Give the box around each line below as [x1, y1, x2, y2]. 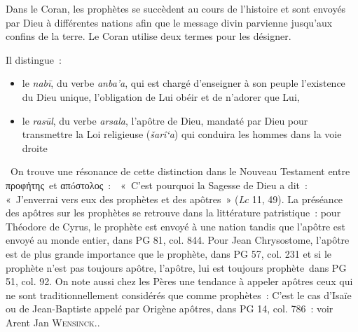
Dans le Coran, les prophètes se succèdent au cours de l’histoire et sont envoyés [6, 1, 346, 15]
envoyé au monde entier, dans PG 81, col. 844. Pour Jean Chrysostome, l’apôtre [6, 233, 350, 247]
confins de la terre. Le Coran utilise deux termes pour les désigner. [6, 29, 291, 43]
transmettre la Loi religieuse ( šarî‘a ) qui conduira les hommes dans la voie [22, 127, 342, 141]
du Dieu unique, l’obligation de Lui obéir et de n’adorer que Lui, [22, 89, 300, 104]
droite [22, 140, 48, 155]
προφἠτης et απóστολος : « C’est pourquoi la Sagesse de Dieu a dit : [6, 177, 308, 192]
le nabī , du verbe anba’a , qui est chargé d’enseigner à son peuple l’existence [22, 76, 345, 90]
